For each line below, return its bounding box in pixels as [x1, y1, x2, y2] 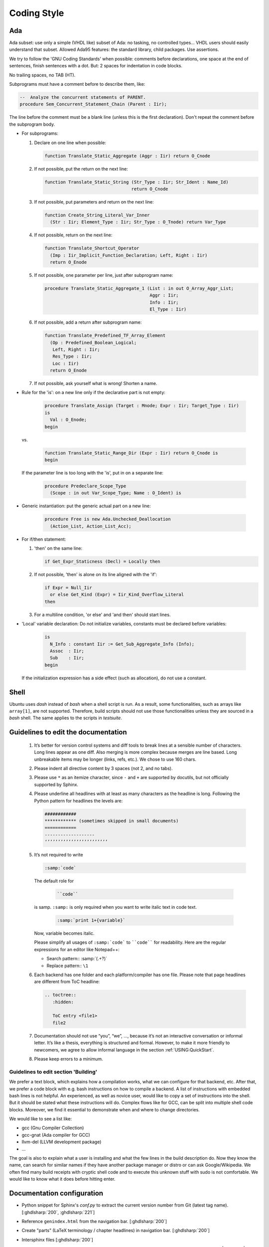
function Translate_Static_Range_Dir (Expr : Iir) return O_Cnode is [44, 450, 218, 456]
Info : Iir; [149, 299, 179, 305]
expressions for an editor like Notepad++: [34, 946, 120, 952]
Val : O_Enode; [50, 417, 87, 422]
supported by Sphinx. [34, 781, 79, 788]
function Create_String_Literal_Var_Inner [44, 212, 150, 218]
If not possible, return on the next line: [34, 232, 113, 238]
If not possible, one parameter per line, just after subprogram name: [34, 272, 173, 278]
